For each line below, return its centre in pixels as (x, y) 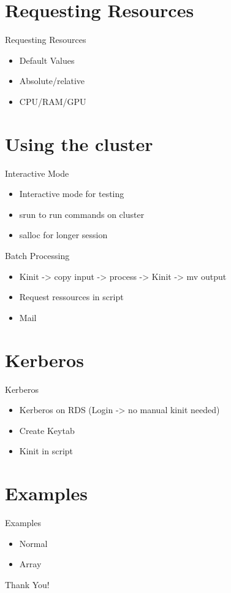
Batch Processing (37, 255)
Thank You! (27, 584)
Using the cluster (79, 143)
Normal (33, 543)
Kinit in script (46, 451)
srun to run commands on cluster (82, 214)
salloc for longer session (63, 235)
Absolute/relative (52, 81)
